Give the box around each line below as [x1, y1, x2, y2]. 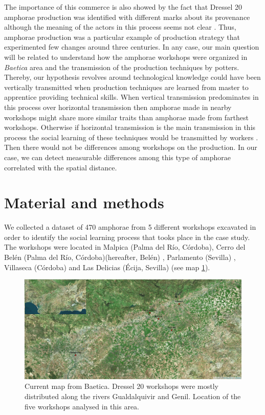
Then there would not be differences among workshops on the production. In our [4, 142, 257, 152]
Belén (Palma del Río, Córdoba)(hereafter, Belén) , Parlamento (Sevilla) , [4, 252, 236, 262]
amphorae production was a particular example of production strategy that [4, 31, 240, 42]
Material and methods [4, 192, 164, 213]
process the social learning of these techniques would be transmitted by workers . [4, 132, 258, 142]
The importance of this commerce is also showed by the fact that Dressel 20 [4, 2, 242, 12]
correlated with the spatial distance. [4, 162, 117, 172]
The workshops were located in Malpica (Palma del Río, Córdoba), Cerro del [4, 242, 246, 252]
